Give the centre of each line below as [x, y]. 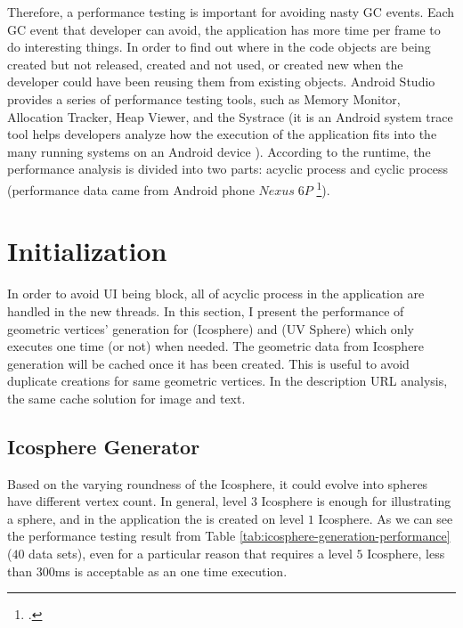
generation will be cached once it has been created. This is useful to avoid [208, 363]
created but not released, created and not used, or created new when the [205, 64]
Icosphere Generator [104, 446]
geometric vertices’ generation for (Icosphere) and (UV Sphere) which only [211, 328]
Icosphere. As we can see [386, 518]
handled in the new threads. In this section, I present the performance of [206, 310]
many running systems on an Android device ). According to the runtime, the [219, 151]
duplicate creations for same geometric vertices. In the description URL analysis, [227, 381]
